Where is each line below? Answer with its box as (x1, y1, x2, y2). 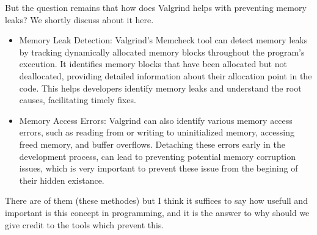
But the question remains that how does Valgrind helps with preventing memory (5, 1, 307, 13)
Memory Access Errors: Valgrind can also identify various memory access (19, 114, 293, 126)
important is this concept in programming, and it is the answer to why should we (5, 206, 310, 219)
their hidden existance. (19, 173, 104, 186)
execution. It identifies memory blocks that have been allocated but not (19, 57, 287, 70)
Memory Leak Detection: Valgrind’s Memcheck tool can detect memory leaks (19, 34, 308, 46)
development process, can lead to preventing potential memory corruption (19, 150, 296, 162)
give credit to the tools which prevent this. (5, 218, 164, 231)
